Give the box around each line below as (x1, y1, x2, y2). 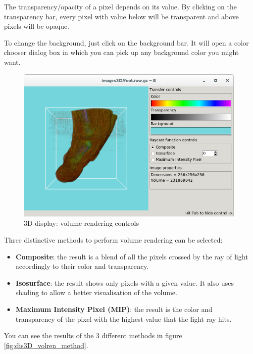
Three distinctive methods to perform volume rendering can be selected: (4, 235, 223, 245)
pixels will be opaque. (4, 21, 69, 31)
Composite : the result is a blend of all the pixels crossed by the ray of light (15, 251, 248, 261)
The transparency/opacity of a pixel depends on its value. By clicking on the (4, 1, 237, 11)
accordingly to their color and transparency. (15, 261, 149, 271)
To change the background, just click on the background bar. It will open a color (4, 37, 249, 48)
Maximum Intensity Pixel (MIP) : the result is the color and (15, 303, 212, 314)
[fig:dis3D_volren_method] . (4, 340, 88, 350)
